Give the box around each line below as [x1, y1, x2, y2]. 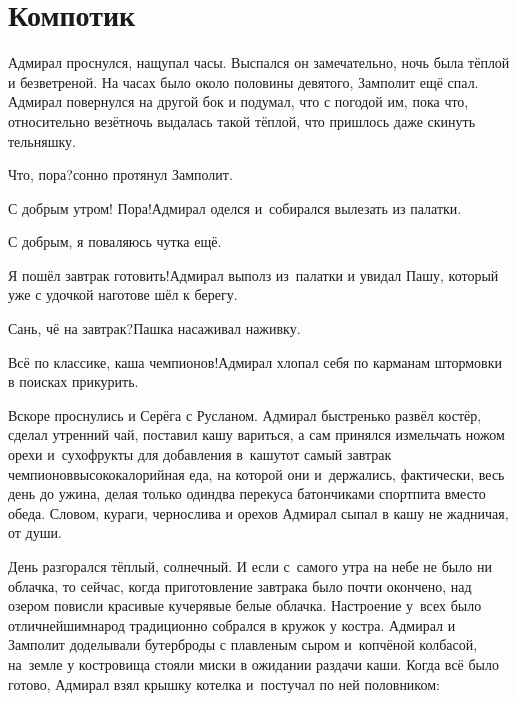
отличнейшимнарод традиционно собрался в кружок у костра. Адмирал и [8, 614, 456, 635]
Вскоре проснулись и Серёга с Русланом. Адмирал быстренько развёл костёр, [8, 404, 482, 425]
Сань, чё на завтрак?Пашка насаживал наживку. [8, 318, 301, 339]
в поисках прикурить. [8, 371, 139, 392]
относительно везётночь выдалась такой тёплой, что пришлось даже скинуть [8, 110, 476, 131]
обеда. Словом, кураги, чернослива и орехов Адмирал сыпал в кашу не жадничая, [8, 502, 509, 523]
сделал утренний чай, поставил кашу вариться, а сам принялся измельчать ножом [8, 424, 505, 445]
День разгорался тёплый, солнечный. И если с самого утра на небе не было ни [8, 556, 492, 576]
